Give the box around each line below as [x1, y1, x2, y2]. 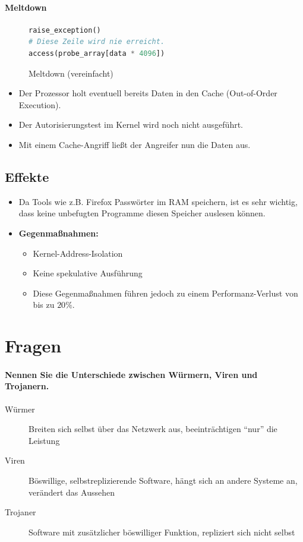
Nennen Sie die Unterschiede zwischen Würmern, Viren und [5, 368, 258, 380]
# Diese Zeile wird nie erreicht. [29, 37, 165, 46]
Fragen [5, 333, 62, 358]
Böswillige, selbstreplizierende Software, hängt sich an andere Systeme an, [29, 474, 298, 487]
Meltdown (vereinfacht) [29, 67, 113, 79]
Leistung [29, 434, 60, 446]
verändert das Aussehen [29, 486, 115, 498]
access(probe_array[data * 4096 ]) [29, 49, 165, 58]
